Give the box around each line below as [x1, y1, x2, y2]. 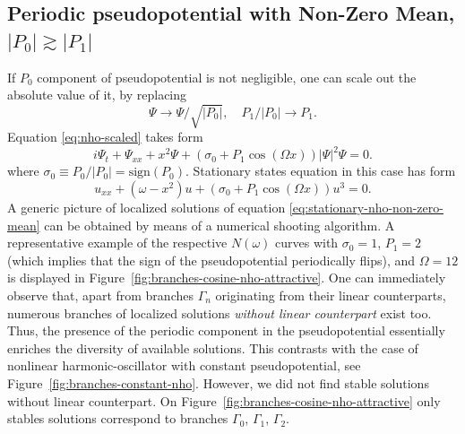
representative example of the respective [7, 233, 228, 252]
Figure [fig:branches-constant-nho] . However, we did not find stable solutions [7, 373, 429, 392]
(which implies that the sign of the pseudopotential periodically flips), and [7, 250, 416, 269]
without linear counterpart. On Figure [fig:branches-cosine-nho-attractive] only [7, 391, 441, 410]
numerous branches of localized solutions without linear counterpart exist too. [7, 303, 432, 322]
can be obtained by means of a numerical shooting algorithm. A [44, 215, 395, 234]
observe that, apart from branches [7, 285, 194, 304]
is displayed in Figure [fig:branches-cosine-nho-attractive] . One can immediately [7, 268, 446, 287]
